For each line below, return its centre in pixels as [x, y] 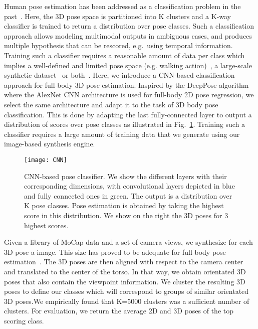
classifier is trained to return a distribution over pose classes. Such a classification [129, 26]
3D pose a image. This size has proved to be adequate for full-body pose [115, 252]
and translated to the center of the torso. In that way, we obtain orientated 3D [125, 271]
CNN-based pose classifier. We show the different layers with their [125, 176]
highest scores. [46, 225]
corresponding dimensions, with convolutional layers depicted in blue [130, 186]
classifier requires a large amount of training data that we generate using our [122, 134]
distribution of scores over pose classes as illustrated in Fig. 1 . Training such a [125, 124]
